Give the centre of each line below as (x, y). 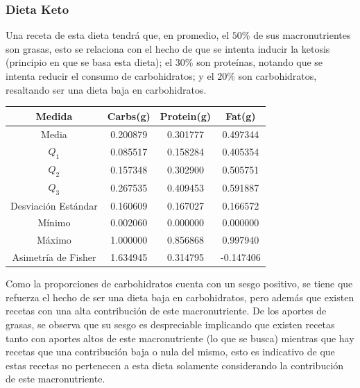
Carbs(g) (129, 116)
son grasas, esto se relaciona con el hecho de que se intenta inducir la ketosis (168, 48)
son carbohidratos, (277, 76)
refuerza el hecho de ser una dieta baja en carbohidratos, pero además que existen (180, 297)
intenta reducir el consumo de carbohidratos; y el (110, 76)
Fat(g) (241, 116)
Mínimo (54, 222)
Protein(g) (186, 116)
